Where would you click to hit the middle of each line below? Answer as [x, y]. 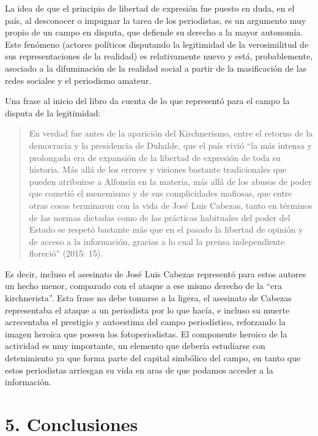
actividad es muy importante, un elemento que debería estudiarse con [135, 346]
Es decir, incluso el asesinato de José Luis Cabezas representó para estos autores [156, 273]
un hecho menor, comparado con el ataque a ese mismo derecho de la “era [143, 286]
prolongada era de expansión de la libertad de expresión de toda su [155, 157]
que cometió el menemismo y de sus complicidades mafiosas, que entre [161, 193]
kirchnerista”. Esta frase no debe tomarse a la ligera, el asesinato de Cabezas [148, 298]
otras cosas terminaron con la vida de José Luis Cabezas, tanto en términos [171, 205]
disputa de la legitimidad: [53, 112]
